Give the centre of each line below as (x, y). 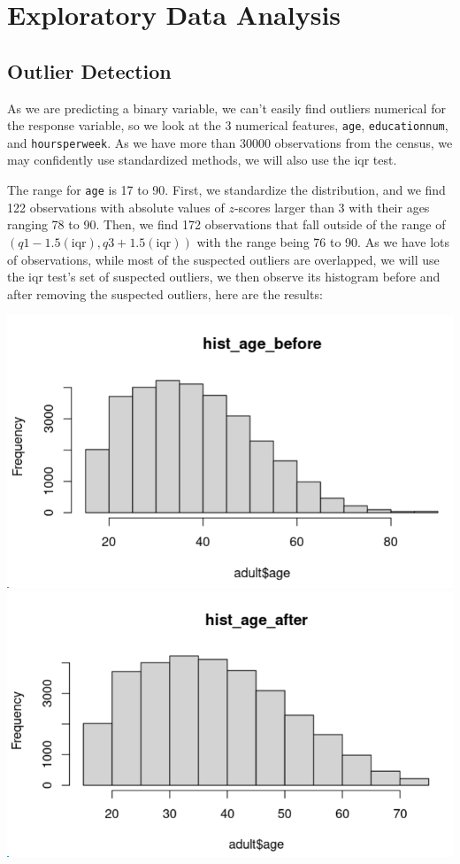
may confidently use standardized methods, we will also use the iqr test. (202, 160)
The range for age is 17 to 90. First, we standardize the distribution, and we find (226, 190)
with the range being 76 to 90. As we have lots (323, 241)
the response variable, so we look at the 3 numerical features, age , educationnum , (228, 125)
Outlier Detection (89, 70)
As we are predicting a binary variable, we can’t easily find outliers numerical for (226, 108)
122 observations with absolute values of (116, 207)
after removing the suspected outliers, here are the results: (165, 293)
